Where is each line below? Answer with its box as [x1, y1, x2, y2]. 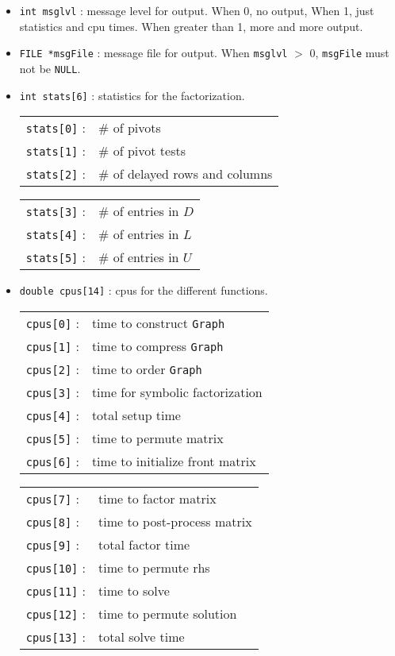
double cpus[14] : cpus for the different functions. [19, 282, 268, 299]
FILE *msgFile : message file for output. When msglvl [19, 44, 288, 61]
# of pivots [98, 118, 161, 137]
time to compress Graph [91, 336, 224, 355]
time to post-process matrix [98, 511, 252, 531]
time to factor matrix [98, 488, 217, 507]
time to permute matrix [91, 428, 224, 447]
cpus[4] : [25, 405, 79, 424]
